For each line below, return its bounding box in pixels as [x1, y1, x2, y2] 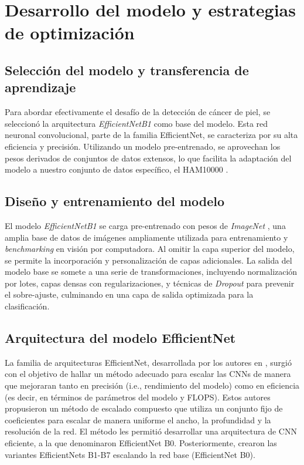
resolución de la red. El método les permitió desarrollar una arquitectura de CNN [5, 425, 297, 437]
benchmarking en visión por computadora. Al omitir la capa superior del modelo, [5, 242, 295, 255]
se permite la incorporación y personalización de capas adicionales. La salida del [5, 254, 292, 266]
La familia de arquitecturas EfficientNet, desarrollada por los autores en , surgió [5, 356, 292, 368]
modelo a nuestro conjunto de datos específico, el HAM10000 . [5, 163, 228, 176]
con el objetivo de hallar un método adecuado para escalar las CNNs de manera [5, 368, 291, 380]
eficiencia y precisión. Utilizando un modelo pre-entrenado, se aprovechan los [5, 140, 281, 152]
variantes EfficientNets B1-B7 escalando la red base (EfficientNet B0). [5, 448, 255, 460]
